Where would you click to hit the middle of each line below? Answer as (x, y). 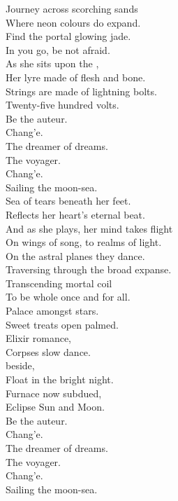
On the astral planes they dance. (75, 255)
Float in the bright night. (60, 379)
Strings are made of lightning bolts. (81, 91)
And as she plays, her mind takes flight (89, 228)
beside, (20, 365)
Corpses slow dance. (48, 351)
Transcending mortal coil (59, 283)
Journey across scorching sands (72, 8)
